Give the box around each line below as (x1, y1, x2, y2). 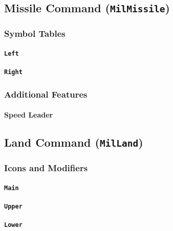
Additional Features (4, 87, 88, 100)
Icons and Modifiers (4, 161, 88, 174)
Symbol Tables (4, 27, 66, 40)
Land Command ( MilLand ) (4, 134, 143, 150)
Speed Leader (4, 109, 53, 120)
